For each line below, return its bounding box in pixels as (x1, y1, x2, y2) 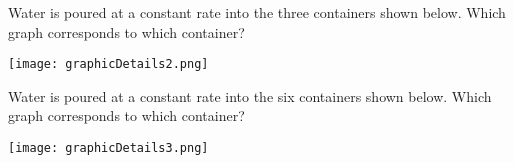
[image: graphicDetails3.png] (8, 141, 209, 156)
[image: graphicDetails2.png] (8, 57, 209, 72)
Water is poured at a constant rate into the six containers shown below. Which (8, 85, 492, 106)
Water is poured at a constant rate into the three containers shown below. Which (8, 2, 506, 22)
